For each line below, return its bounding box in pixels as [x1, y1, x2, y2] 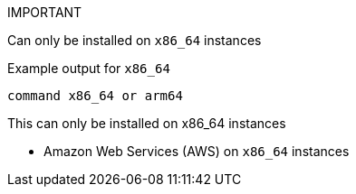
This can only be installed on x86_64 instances [7, 115, 286, 131]
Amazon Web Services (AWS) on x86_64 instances [43, 143, 350, 159]
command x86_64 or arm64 [7, 88, 183, 103]
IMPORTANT [7, 5, 82, 20]
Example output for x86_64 [7, 60, 170, 76]
